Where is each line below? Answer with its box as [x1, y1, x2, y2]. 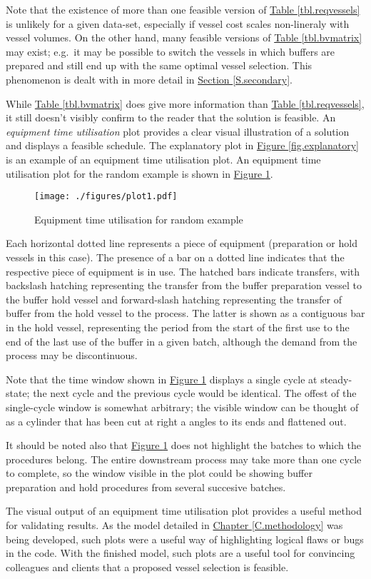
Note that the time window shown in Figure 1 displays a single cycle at [6, 371, 317, 386]
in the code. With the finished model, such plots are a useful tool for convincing [6, 545, 355, 560]
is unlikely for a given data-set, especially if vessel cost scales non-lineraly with [6, 16, 350, 31]
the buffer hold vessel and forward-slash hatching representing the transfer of [6, 291, 342, 306]
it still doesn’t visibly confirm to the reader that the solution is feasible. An [6, 110, 336, 125]
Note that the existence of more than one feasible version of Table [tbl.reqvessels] [6, 2, 360, 16]
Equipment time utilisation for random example [34, 211, 243, 226]
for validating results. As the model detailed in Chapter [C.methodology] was [6, 518, 343, 533]
